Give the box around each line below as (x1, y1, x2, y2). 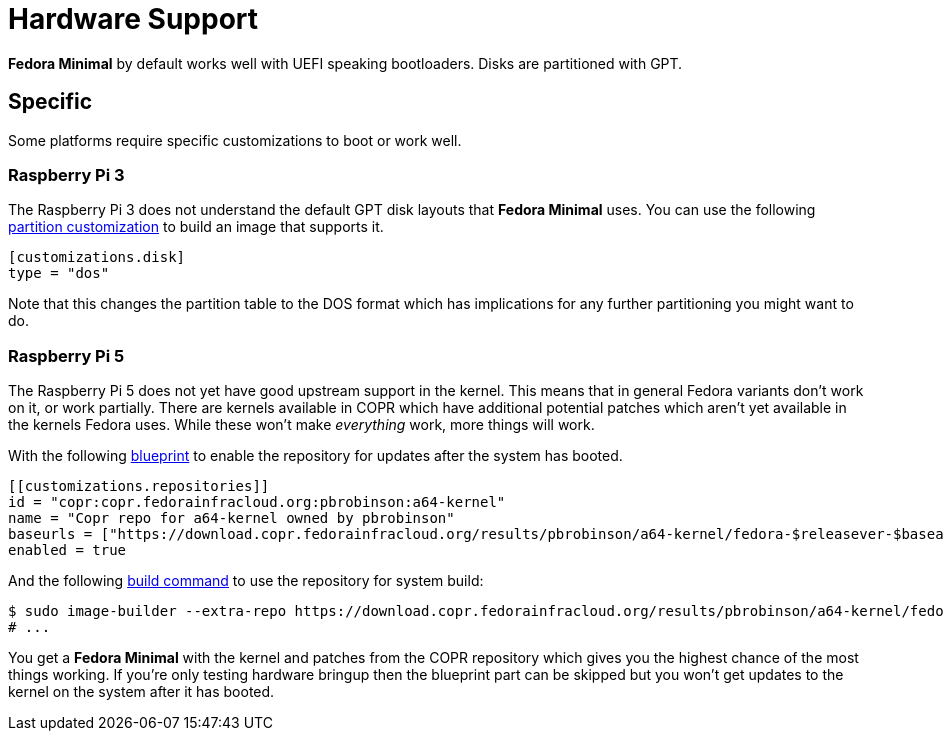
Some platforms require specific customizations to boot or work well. (8, 131, 462, 149)
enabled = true (8, 542, 127, 559)
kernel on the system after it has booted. (8, 683, 275, 701)
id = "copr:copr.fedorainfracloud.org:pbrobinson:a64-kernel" (8, 494, 506, 511)
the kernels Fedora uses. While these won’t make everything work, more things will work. (8, 416, 595, 434)
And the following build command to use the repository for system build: (8, 572, 484, 590)
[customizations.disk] (8, 249, 186, 266)
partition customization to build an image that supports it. (8, 218, 384, 236)
